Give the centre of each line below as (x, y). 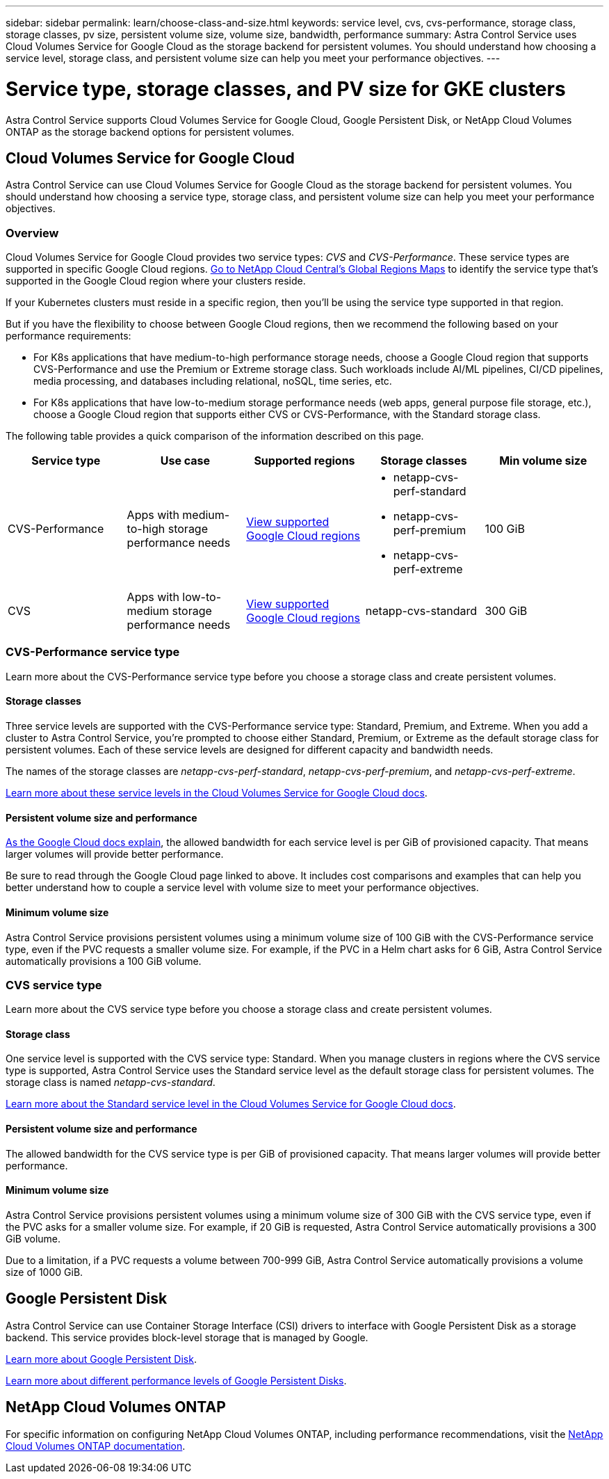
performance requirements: (68, 336)
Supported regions (304, 461)
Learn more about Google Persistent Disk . (101, 1359)
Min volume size (543, 461)
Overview (32, 233)
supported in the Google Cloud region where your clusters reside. (156, 281)
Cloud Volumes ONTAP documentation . (96, 1446)
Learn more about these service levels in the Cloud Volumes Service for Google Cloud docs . (217, 793)
